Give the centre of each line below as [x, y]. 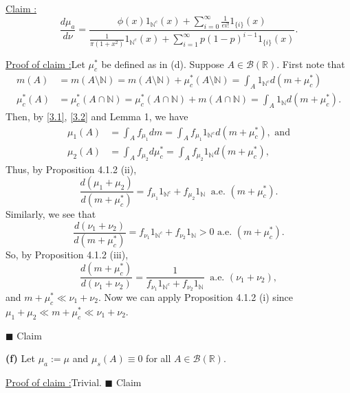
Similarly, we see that [51, 213]
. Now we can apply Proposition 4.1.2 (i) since [195, 296]
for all [158, 358]
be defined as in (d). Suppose [163, 64]
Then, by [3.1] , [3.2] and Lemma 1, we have [97, 116]
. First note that [311, 64]
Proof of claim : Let [45, 64]
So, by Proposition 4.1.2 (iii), [67, 255]
